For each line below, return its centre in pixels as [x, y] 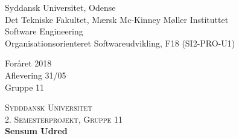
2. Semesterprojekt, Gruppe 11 [64, 119]
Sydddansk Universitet [49, 107]
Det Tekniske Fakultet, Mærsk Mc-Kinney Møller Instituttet [117, 19]
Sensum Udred [36, 131]
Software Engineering [44, 31]
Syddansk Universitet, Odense [60, 7]
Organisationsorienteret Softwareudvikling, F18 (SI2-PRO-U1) [120, 43]
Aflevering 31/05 [36, 75]
